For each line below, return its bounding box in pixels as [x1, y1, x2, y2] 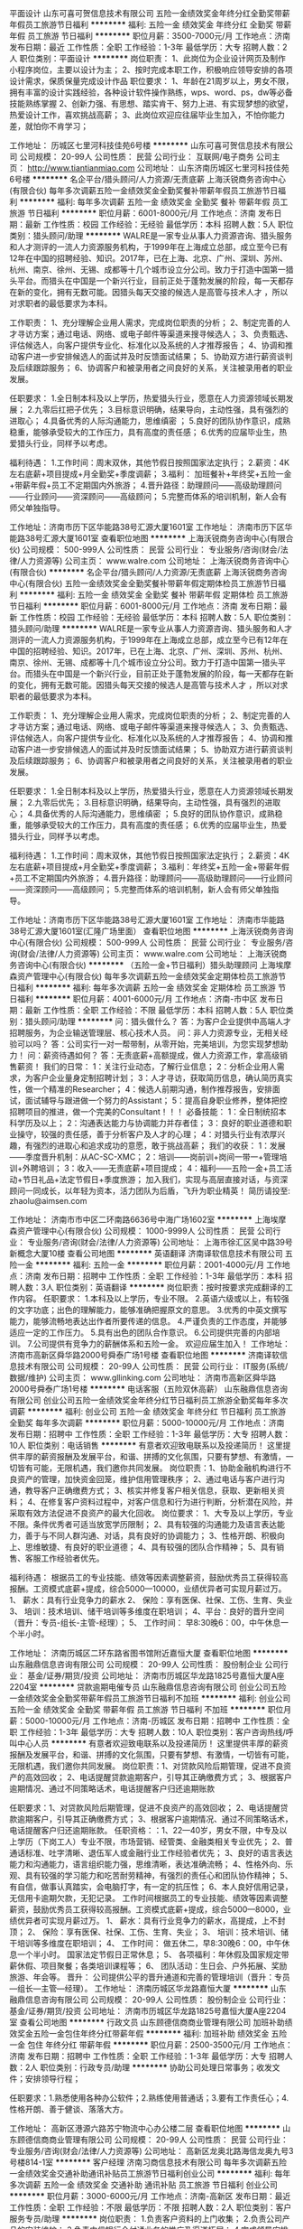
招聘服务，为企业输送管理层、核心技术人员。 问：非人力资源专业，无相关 [9, 1028, 280, 1038]
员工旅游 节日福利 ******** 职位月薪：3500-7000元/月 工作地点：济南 [26, 31, 291, 41]
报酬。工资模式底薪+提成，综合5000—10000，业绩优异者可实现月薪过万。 [9, 1583, 287, 1594]
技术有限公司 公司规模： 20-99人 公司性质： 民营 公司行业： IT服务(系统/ [16, 1361, 289, 1371]
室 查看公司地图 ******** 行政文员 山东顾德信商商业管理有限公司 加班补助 [9, 2017, 286, 2028]
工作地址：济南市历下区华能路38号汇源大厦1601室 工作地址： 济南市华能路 [9, 915, 286, 925]
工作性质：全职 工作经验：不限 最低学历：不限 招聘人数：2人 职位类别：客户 [9, 2202, 292, 2213]
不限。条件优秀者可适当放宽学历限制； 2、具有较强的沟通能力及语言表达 [9, 1519, 278, 1529]
